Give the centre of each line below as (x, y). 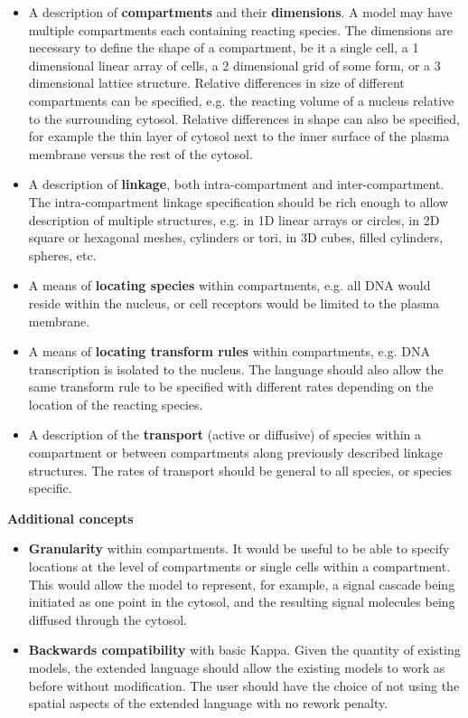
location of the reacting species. (116, 404)
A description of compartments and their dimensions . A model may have (240, 12)
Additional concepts (70, 518)
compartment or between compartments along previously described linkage (235, 453)
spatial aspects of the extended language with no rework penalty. (208, 703)
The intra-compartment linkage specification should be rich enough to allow (239, 201)
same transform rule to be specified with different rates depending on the (231, 387)
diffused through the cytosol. (108, 619)
